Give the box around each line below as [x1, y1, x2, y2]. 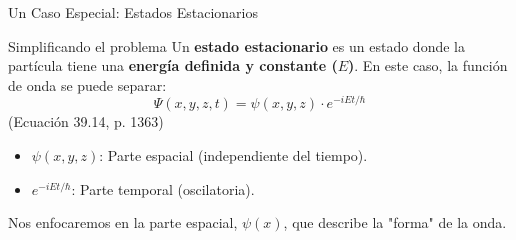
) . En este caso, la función [348, 55, 508, 76]
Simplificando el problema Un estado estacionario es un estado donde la [8, 35, 465, 56]
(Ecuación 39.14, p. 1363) [8, 111, 164, 132]
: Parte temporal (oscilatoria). [71, 178, 255, 199]
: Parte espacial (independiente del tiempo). [99, 145, 368, 166]
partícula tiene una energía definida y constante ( [8, 55, 338, 76]
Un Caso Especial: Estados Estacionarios [8, 2, 258, 22]
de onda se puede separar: [8, 74, 167, 95]
